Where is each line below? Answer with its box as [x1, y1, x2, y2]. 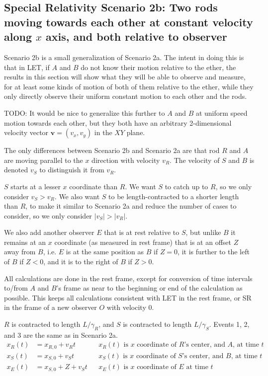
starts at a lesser [10, 181, 61, 191]
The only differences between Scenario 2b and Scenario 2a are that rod [4, 145, 220, 155]
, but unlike [185, 227, 221, 237]
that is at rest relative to [104, 227, 179, 237]
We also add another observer [4, 227, 94, 237]
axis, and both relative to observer [46, 29, 227, 44]
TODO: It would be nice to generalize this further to [4, 107, 165, 118]
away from [4, 246, 36, 257]
